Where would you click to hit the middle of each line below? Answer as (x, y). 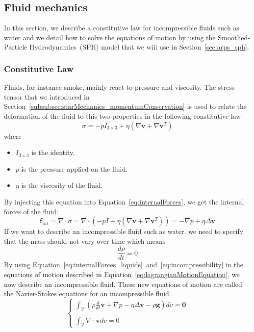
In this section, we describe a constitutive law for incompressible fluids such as (122, 28)
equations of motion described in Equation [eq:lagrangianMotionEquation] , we (122, 274)
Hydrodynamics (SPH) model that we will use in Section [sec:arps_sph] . (139, 47)
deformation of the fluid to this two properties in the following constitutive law (123, 115)
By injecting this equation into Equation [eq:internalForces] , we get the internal (124, 201)
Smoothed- (234, 37)
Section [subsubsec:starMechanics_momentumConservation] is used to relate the (125, 106)
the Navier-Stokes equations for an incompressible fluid (87, 294)
